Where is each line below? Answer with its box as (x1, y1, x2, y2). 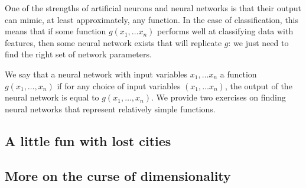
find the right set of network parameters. (5, 48, 152, 60)
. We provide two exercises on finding (151, 91, 286, 103)
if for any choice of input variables (57, 79, 181, 92)
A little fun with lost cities (5, 131, 171, 150)
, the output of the (224, 79, 292, 92)
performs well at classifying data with (157, 25, 294, 37)
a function (220, 67, 257, 80)
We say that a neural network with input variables (5, 67, 188, 80)
